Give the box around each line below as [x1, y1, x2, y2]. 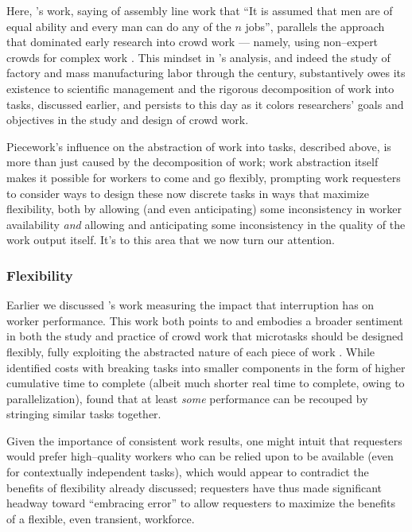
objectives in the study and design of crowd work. [6, 111, 249, 128]
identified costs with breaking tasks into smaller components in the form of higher [6, 359, 406, 375]
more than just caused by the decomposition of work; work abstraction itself [6, 153, 379, 170]
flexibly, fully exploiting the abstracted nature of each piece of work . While [6, 343, 375, 359]
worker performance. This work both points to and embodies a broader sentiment [6, 312, 403, 328]
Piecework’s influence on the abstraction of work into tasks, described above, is [6, 138, 391, 154]
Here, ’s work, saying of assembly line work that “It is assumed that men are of [6, 2, 393, 18]
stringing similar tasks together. [6, 406, 161, 422]
